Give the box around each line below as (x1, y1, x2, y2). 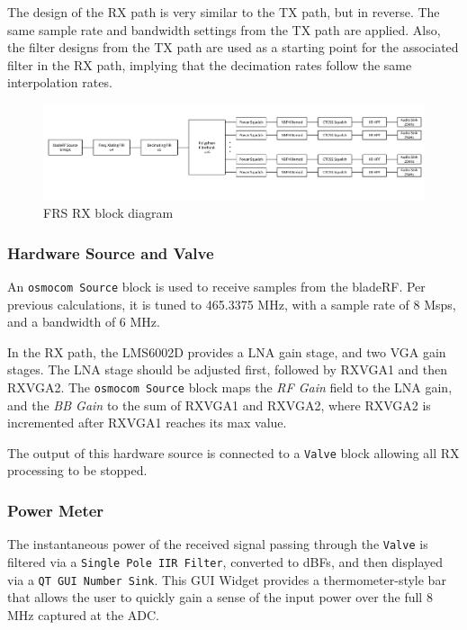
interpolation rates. (7, 73, 112, 92)
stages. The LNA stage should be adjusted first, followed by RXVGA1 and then (7, 360, 448, 379)
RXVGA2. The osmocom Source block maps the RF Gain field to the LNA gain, (7, 377, 453, 396)
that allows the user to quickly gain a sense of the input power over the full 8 (7, 588, 433, 607)
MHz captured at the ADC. (7, 605, 160, 624)
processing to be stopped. (7, 461, 148, 480)
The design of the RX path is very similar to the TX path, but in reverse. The (7, 3, 440, 21)
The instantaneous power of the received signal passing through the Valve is (7, 535, 428, 553)
